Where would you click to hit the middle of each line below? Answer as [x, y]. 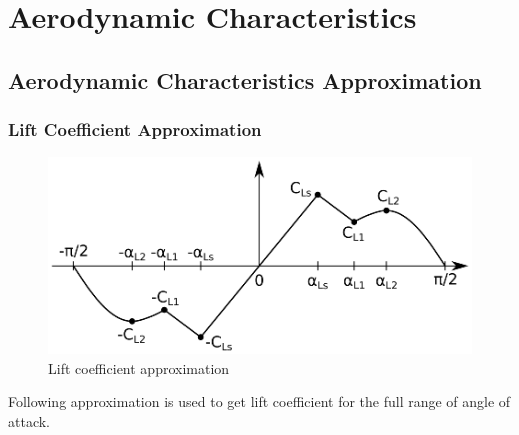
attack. [29, 420]
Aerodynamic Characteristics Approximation [245, 79]
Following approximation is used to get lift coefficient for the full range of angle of [259, 401]
